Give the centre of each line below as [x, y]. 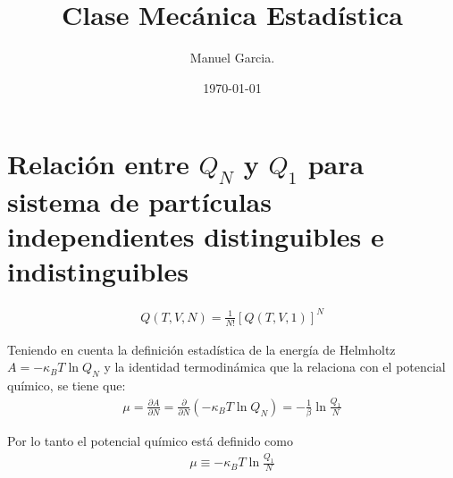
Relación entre [98, 164]
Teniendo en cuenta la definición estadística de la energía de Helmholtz [201, 349]
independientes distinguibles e [196, 236]
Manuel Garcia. [232, 58]
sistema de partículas [139, 201]
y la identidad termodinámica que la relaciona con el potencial [275, 367]
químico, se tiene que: [67, 385]
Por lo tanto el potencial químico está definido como [150, 441]
